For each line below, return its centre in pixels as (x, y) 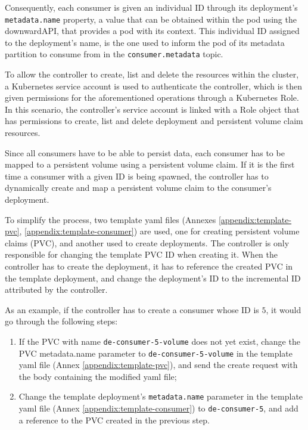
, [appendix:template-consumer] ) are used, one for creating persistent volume (159, 231)
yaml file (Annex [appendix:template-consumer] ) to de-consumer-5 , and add (158, 408)
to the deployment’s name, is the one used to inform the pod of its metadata (145, 42)
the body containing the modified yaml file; (98, 376)
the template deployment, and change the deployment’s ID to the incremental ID (153, 278)
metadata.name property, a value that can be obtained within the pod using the (151, 19)
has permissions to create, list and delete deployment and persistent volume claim (154, 121)
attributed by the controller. (56, 290)
